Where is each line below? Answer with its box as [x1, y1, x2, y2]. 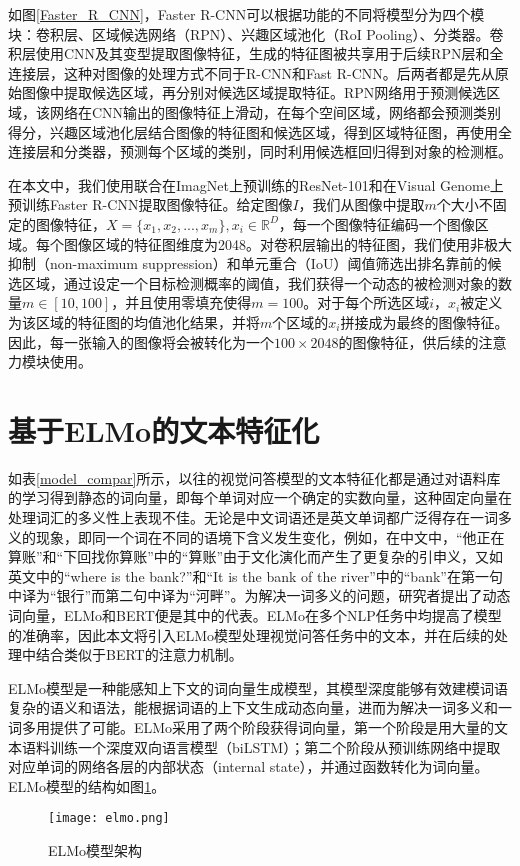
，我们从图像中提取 [298, 194, 425, 215]
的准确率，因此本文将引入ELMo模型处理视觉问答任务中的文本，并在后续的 [8, 624, 495, 645]
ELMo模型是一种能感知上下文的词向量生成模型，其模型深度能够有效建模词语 [8, 677, 509, 698]
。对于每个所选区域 [303, 292, 430, 313]
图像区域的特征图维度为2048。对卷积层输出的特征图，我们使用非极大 [63, 233, 512, 254]
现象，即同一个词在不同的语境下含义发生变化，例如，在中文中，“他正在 [35, 526, 505, 547]
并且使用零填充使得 [125, 292, 252, 313]
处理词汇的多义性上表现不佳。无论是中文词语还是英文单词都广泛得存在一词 [8, 507, 498, 527]
